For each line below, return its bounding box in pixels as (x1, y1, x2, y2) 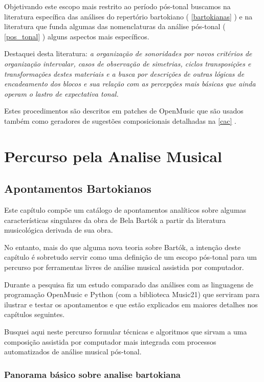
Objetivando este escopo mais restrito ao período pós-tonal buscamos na (4, 1, 231, 11)
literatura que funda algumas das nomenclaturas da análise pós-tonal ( (4, 21, 226, 32)
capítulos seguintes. (4, 309, 65, 320)
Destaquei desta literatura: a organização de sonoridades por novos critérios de (4, 48, 252, 59)
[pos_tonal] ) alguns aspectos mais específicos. (4, 31, 149, 41)
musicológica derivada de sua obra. (4, 224, 113, 235)
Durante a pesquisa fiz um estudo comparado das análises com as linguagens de (4, 279, 253, 289)
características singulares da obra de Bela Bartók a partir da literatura (4, 214, 226, 225)
